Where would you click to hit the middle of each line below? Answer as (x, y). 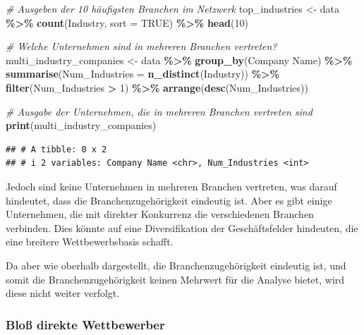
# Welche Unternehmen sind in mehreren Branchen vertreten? (141, 46)
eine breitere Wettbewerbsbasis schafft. (90, 242)
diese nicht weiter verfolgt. (63, 293)
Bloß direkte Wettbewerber (85, 324)
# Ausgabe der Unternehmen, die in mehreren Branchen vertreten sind (159, 111)
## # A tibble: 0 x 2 (56, 149)
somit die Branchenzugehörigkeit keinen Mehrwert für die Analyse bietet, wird (175, 279)
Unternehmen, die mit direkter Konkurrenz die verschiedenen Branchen (160, 214)
